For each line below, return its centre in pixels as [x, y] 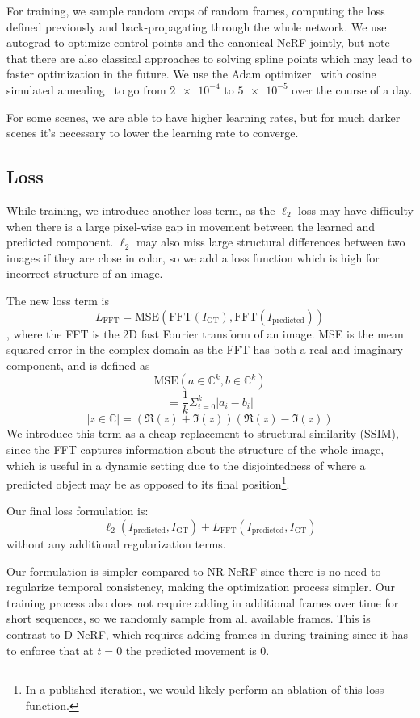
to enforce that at [50, 650]
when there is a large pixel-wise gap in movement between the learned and [191, 226]
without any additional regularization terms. [116, 543]
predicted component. [60, 242]
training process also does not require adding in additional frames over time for [203, 602]
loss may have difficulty [356, 210]
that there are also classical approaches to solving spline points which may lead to [209, 58]
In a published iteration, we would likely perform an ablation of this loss [205, 689]
